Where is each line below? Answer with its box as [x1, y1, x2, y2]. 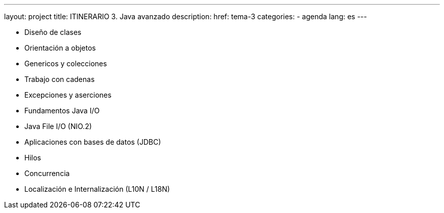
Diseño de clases [24, 28, 82, 36]
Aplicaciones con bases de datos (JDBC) [24, 138, 161, 146]
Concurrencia [24, 169, 70, 178]
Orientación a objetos [24, 44, 96, 52]
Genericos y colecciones [24, 59, 107, 68]
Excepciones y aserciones [24, 91, 112, 99]
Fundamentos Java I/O [24, 106, 100, 115]
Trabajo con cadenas [24, 75, 95, 83]
